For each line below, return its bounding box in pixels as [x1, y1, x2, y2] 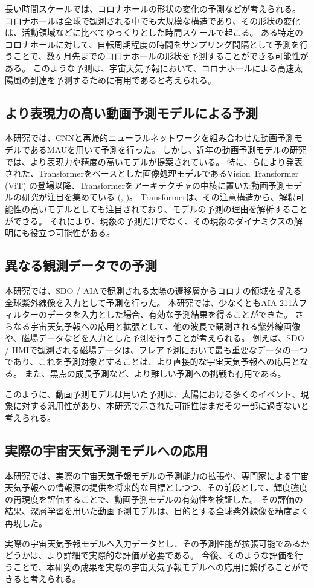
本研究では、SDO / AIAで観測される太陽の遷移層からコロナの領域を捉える [5, 284, 302, 296]
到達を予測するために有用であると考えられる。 [30, 73, 216, 86]
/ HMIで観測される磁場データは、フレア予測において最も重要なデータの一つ [5, 343, 308, 356]
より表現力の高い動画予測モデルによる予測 [5, 103, 258, 122]
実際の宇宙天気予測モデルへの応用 [5, 440, 208, 459]
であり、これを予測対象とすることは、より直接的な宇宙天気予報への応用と [5, 355, 300, 368]
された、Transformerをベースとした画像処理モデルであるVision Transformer [5, 167, 299, 180]
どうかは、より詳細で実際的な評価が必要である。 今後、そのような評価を [5, 549, 295, 561]
